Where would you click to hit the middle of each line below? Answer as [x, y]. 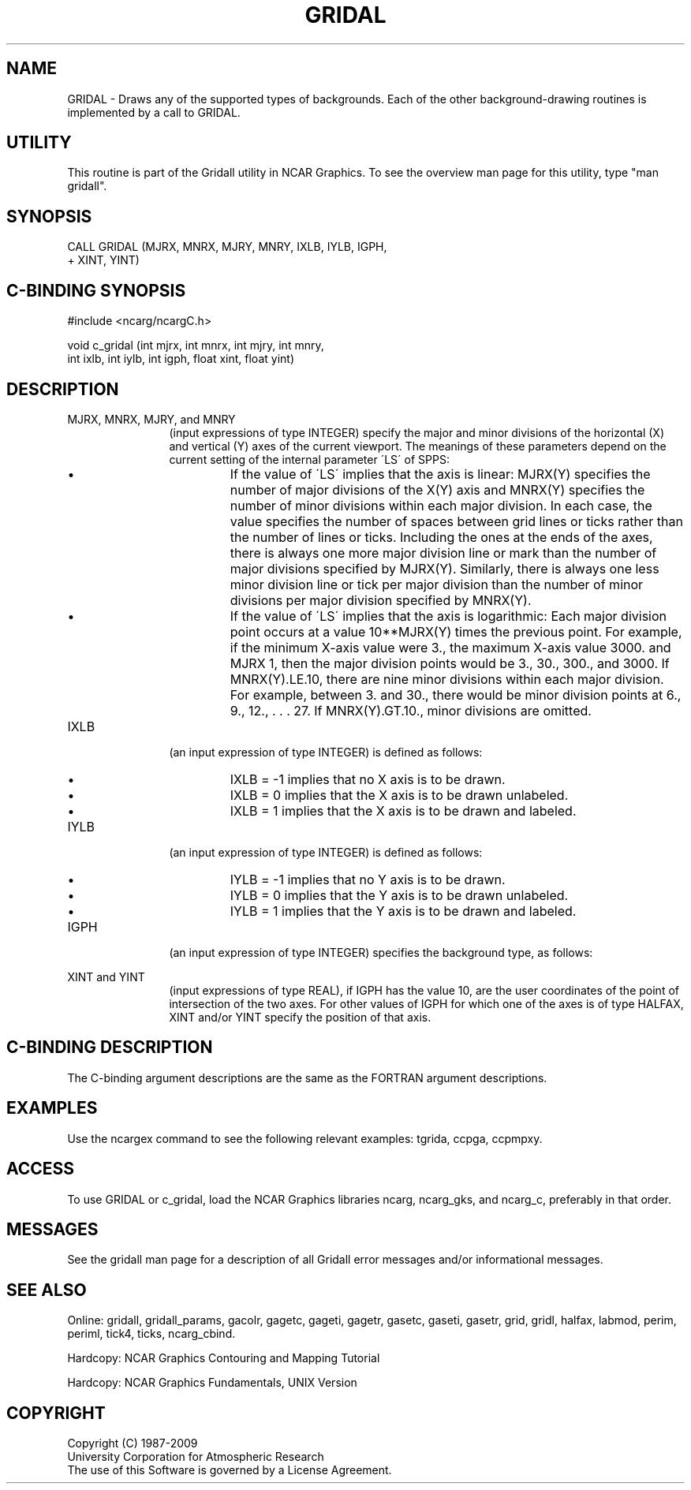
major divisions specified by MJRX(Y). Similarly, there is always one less [444, 568]
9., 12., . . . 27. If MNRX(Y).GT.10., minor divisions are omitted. [411, 710]
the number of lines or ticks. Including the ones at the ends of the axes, [441, 537]
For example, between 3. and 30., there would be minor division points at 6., [456, 695]
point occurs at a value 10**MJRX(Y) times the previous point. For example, [456, 631]
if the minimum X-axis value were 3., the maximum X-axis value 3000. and [450, 647]
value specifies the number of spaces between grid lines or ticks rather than [456, 521]
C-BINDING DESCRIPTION [110, 1047]
